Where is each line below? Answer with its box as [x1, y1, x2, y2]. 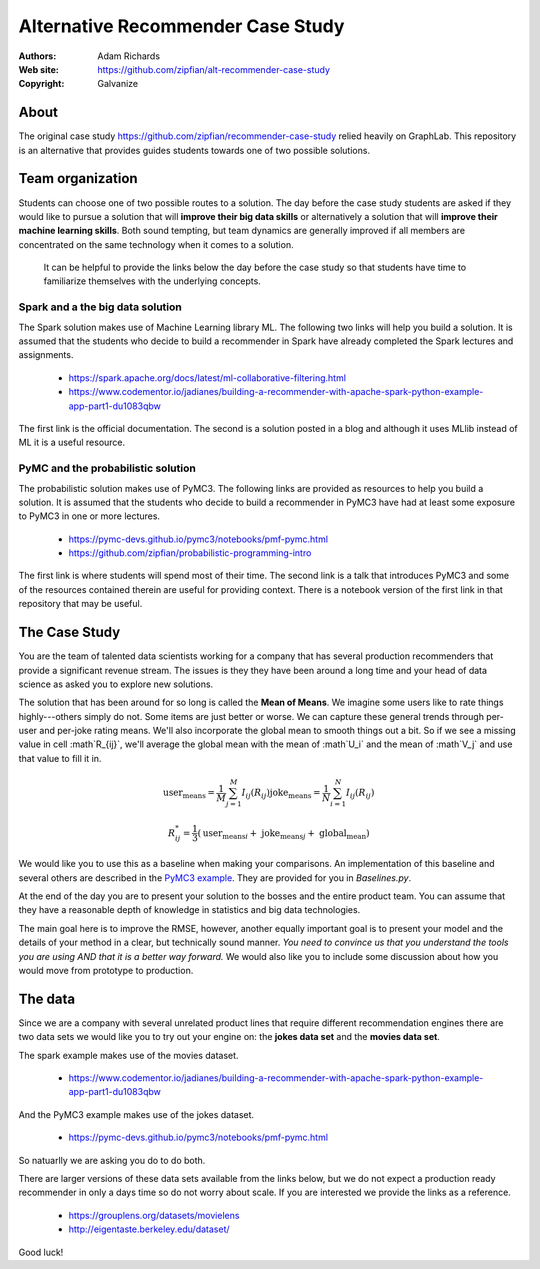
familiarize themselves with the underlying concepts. [43, 275, 262, 287]
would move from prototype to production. [18, 964, 194, 976]
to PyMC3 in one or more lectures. [18, 510, 160, 522]
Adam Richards [97, 50, 160, 62]
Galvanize [97, 78, 139, 90]
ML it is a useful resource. [18, 436, 126, 449]
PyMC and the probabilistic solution [18, 461, 197, 475]
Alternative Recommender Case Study [18, 15, 345, 37]
